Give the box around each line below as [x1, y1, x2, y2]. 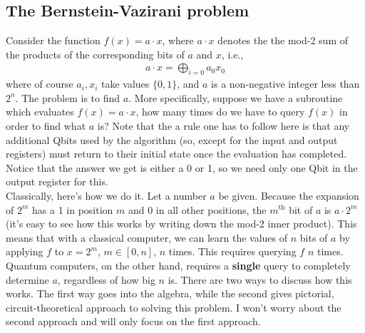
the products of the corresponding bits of [6, 46, 185, 61]
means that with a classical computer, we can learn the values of [6, 230, 288, 245]
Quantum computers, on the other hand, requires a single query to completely [6, 257, 351, 272]
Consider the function [6, 33, 101, 48]
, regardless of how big [57, 272, 155, 287]
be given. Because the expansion [218, 188, 359, 203]
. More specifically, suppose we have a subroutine [128, 90, 343, 105]
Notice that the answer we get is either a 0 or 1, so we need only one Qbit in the [6, 160, 358, 175]
